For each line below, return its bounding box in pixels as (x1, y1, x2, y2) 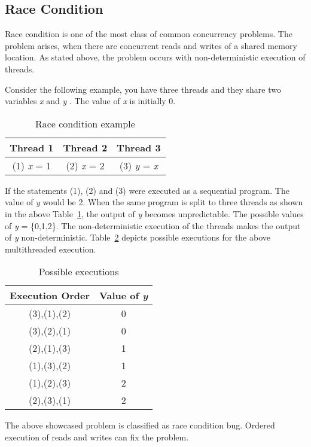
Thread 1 (10, 140, 54, 154)
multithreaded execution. (5, 242, 96, 255)
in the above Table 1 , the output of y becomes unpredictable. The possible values (5, 207, 304, 220)
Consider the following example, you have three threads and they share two (5, 83, 281, 95)
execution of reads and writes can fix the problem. (5, 430, 189, 443)
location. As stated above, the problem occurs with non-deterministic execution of (5, 51, 306, 63)
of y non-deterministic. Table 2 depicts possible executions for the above (5, 231, 270, 244)
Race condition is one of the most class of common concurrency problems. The (5, 28, 292, 40)
